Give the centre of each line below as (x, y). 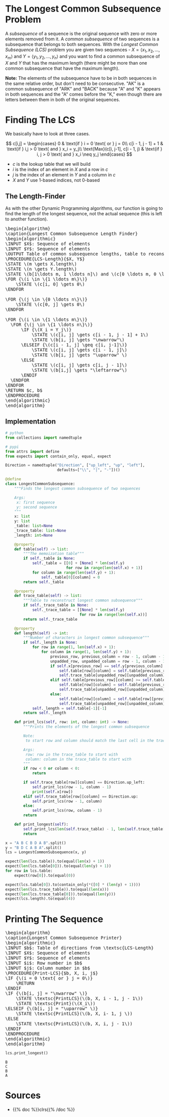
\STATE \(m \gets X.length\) (41, 264)
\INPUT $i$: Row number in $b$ (44, 963)
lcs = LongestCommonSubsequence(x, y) (46, 852)
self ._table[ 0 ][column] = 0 (70, 577)
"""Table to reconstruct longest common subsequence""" (83, 600)
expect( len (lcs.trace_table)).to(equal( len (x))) (57, 889)
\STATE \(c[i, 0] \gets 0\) (50, 284)
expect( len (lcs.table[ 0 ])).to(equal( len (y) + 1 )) (58, 866)
